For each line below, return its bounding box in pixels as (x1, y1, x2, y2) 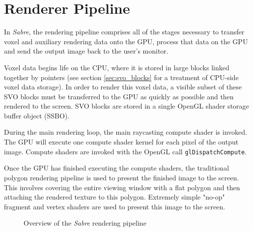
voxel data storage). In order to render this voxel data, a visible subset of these (4, 82, 242, 92)
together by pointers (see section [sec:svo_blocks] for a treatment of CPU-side (4, 72, 239, 82)
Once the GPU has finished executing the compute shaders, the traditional (4, 163, 229, 173)
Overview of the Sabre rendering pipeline (24, 218, 146, 228)
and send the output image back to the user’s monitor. (4, 46, 169, 56)
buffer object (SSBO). (4, 110, 70, 120)
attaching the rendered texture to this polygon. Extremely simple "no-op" (4, 192, 225, 202)
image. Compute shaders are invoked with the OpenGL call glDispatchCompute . (4, 146, 247, 156)
